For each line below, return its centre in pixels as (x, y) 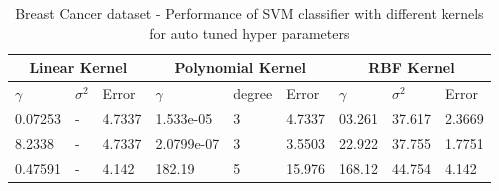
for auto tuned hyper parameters (249, 32)
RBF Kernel (411, 67)
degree (253, 93)
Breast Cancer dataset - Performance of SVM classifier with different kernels (249, 13)
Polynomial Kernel (240, 67)
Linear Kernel (78, 67)
